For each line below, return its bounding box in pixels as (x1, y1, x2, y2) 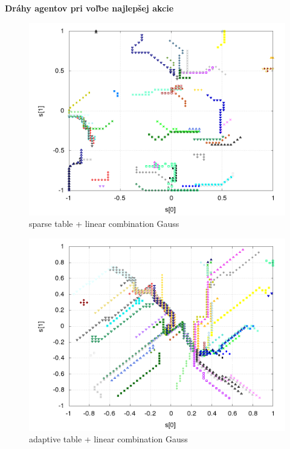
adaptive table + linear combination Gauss (29, 433, 188, 445)
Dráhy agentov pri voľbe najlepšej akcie (5, 2, 174, 14)
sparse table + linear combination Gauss (29, 217, 179, 230)
